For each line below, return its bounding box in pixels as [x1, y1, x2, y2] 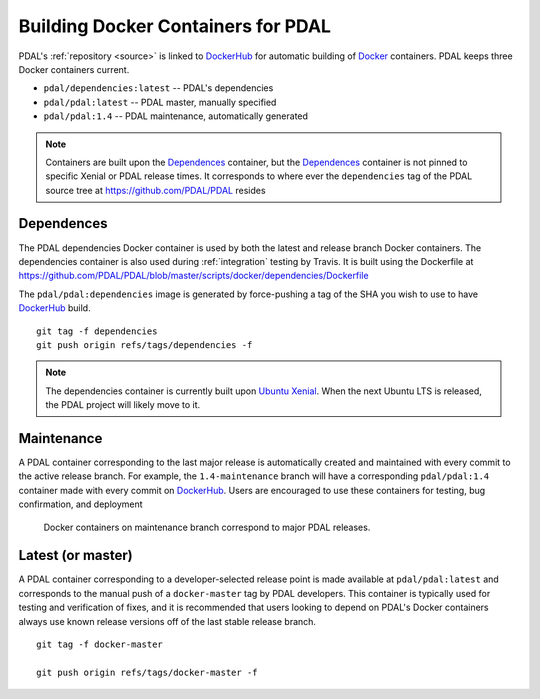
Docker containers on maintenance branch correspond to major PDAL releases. [43, 521, 371, 533]
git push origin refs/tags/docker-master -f [36, 666, 259, 678]
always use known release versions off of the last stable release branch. [18, 615, 317, 627]
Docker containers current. [18, 63, 130, 75]
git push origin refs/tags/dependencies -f [36, 339, 253, 350]
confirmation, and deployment [18, 498, 144, 510]
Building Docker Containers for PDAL [18, 15, 332, 37]
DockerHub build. [18, 302, 91, 314]
